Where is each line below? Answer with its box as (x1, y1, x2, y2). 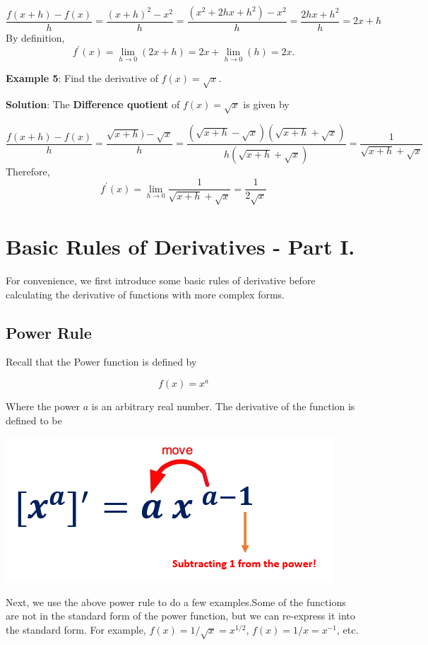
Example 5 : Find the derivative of (6, 71, 158, 86)
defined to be (6, 412, 62, 427)
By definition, (6, 30, 65, 45)
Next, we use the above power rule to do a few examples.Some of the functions (6, 594, 346, 609)
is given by (243, 97, 290, 112)
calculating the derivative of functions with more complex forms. (6, 286, 285, 301)
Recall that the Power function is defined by (6, 354, 197, 369)
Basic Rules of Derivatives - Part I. (6, 231, 355, 260)
